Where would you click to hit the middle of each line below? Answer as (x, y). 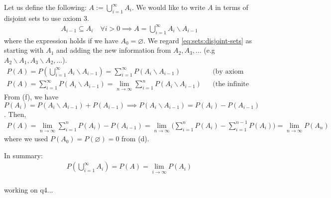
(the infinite (231, 84)
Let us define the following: (45, 7)
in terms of (232, 7)
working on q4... (29, 190)
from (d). (135, 139)
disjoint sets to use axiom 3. (47, 18)
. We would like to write (168, 7)
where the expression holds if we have (61, 40)
